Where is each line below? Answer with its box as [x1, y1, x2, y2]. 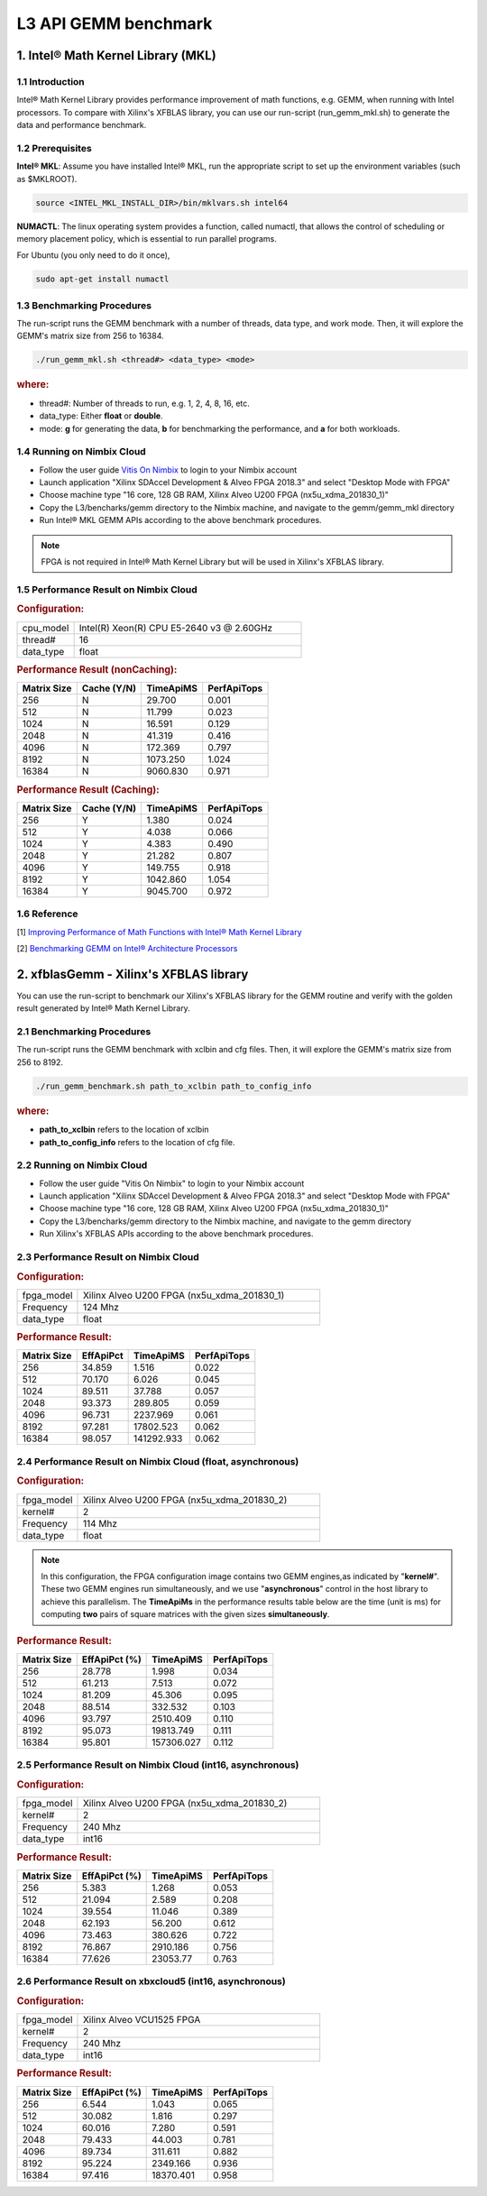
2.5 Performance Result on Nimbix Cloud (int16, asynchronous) [16, 1759, 299, 1771]
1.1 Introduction [16, 75, 85, 87]
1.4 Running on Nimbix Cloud [16, 446, 146, 458]
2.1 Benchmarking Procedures [16, 1025, 152, 1038]
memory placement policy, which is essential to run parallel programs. [16, 233, 277, 243]
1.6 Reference [16, 907, 78, 920]
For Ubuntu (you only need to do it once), [16, 250, 170, 261]
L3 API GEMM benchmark [16, 14, 213, 33]
